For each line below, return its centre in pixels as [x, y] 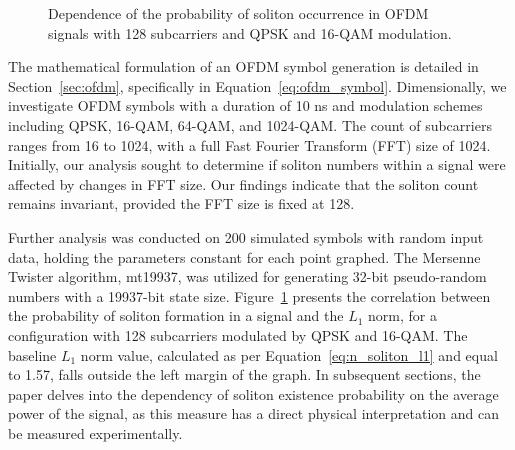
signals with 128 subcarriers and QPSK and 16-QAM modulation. [250, 32]
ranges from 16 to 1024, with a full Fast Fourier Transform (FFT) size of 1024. [249, 144]
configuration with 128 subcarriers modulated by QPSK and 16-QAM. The [238, 334]
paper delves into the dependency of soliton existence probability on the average [253, 393]
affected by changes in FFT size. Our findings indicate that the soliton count [243, 183]
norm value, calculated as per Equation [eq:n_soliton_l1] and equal [289, 354]
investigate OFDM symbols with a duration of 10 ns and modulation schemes [245, 105]
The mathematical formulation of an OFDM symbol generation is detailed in [243, 66]
